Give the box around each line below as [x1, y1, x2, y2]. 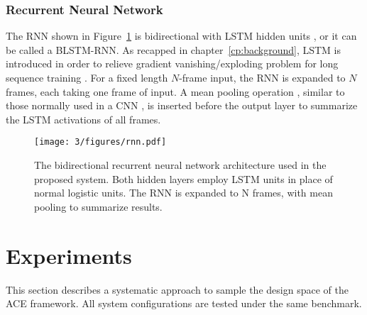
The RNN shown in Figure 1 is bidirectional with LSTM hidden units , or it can [6, 28, 357, 43]
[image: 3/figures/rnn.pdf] [34, 137, 167, 148]
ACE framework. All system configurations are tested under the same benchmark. [6, 296, 362, 311]
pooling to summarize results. [34, 199, 163, 214]
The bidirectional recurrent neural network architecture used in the [34, 157, 327, 172]
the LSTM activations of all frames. [6, 111, 161, 126]
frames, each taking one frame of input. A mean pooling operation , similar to [6, 84, 345, 99]
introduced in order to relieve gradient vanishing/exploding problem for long [6, 56, 339, 71]
